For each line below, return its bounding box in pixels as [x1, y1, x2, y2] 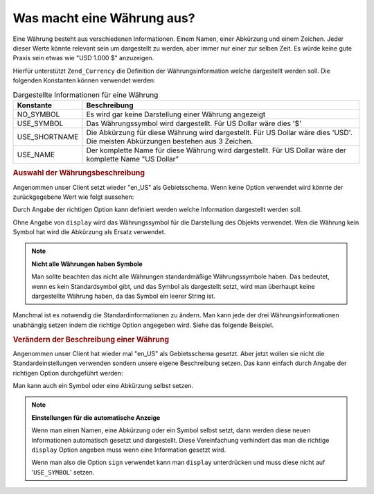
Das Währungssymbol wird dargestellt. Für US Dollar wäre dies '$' [86, 118, 302, 128]
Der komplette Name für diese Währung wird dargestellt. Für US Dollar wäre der [86, 145, 346, 155]
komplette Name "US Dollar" [86, 154, 179, 164]
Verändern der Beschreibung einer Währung [12, 335, 170, 344]
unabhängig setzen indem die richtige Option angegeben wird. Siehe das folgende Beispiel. [12, 321, 274, 329]
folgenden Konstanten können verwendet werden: [12, 76, 156, 85]
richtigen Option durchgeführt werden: [12, 369, 123, 377]
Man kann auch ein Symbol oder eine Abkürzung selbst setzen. [12, 382, 194, 390]
